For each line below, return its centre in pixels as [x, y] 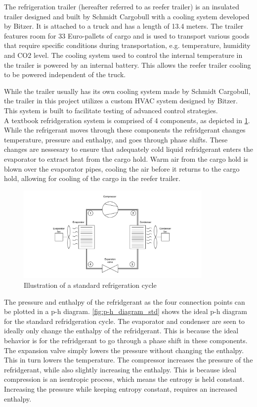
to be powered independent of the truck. [65, 74]
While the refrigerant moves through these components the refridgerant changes [125, 130]
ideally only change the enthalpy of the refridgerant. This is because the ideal [121, 331]
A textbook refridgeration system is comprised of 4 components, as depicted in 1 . [127, 120]
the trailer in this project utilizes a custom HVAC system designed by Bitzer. [121, 101]
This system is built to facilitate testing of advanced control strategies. [111, 110]
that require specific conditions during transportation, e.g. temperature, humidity [127, 45]
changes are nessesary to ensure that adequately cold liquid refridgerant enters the [128, 149]
